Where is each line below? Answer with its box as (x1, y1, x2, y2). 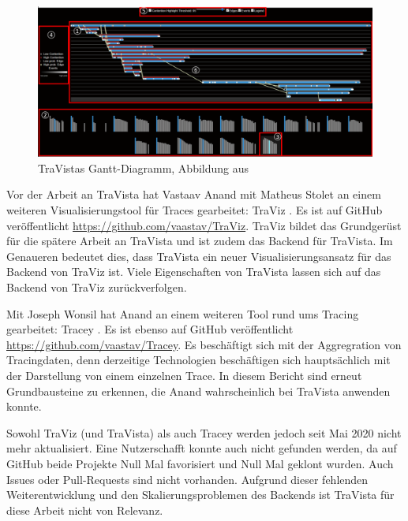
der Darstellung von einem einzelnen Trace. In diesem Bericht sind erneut (6, 367, 362, 384)
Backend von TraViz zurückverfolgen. (6, 279, 187, 296)
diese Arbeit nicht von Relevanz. (6, 501, 163, 518)
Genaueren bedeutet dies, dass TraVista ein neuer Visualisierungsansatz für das (6, 247, 391, 264)
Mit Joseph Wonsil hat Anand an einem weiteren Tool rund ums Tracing (6, 305, 359, 322)
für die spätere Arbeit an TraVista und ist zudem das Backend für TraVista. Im (6, 233, 393, 249)
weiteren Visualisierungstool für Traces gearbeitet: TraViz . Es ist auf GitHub (6, 202, 383, 218)
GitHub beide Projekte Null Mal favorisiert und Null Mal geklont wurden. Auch (6, 455, 394, 471)
